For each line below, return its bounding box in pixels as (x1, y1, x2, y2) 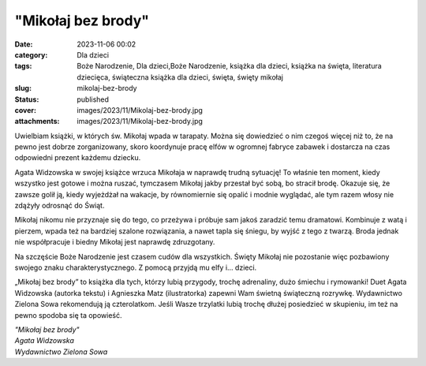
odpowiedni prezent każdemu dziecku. (14, 153, 141, 162)
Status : (14, 95, 39, 104)
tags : (14, 62, 32, 71)
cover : (14, 105, 37, 114)
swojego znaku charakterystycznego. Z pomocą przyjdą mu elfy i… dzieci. (14, 263, 257, 272)
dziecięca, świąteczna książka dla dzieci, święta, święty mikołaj (77, 72, 284, 82)
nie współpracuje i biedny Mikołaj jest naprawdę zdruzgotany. (14, 237, 215, 247)
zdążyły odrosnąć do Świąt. (14, 201, 105, 211)
